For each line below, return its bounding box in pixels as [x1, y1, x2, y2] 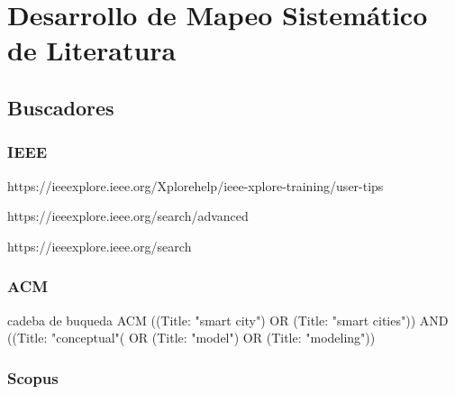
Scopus [7, 366, 59, 389]
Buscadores [7, 93, 114, 121]
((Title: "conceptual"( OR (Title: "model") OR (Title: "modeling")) [7, 328, 376, 347]
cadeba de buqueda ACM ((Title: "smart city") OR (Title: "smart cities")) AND [7, 310, 449, 329]
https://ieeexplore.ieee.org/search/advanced [7, 206, 249, 225]
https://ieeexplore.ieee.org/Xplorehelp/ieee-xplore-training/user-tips [7, 176, 384, 195]
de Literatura [7, 32, 177, 69]
